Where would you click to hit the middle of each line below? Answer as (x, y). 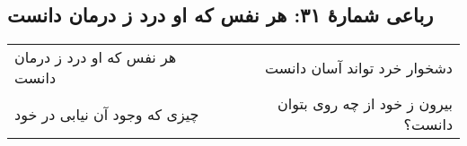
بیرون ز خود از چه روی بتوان (365, 104)
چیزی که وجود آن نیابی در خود (107, 114)
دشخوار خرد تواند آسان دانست (359, 67)
